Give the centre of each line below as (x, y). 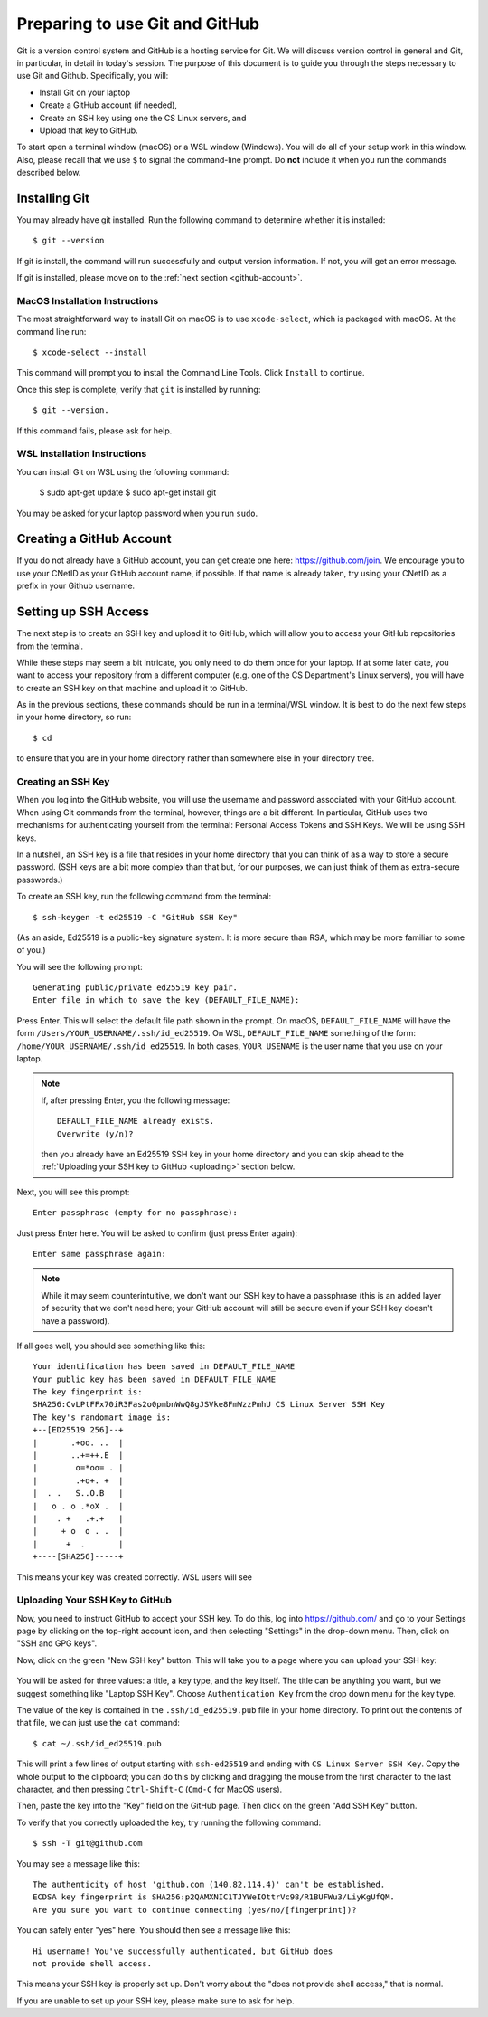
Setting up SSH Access (83, 612)
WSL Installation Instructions (82, 454)
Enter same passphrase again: (100, 1254)
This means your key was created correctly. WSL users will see (135, 1577)
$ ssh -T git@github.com (88, 1843)
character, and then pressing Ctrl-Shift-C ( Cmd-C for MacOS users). (150, 1789)
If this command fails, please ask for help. (94, 431)
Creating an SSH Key (63, 782)
